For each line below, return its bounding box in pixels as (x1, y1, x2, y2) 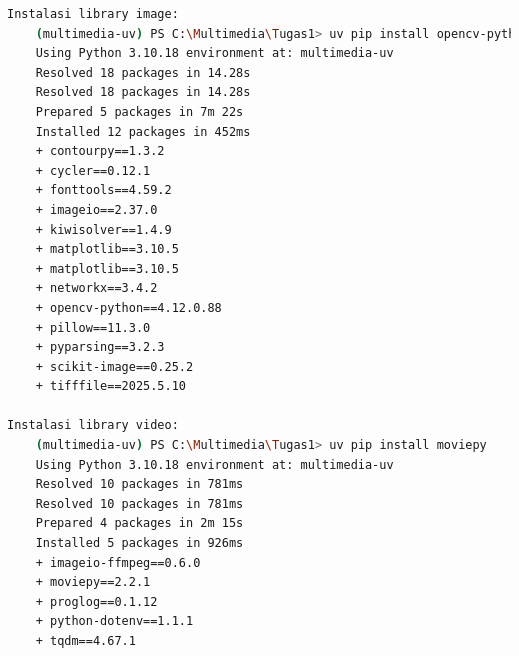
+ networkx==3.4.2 (35, 281, 158, 296)
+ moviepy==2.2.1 (35, 575, 151, 590)
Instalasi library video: (7, 418, 179, 433)
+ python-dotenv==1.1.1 (35, 614, 194, 629)
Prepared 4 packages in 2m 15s (35, 516, 244, 531)
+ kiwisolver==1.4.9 (35, 222, 172, 237)
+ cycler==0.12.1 (35, 163, 151, 178)
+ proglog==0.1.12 (35, 594, 158, 609)
